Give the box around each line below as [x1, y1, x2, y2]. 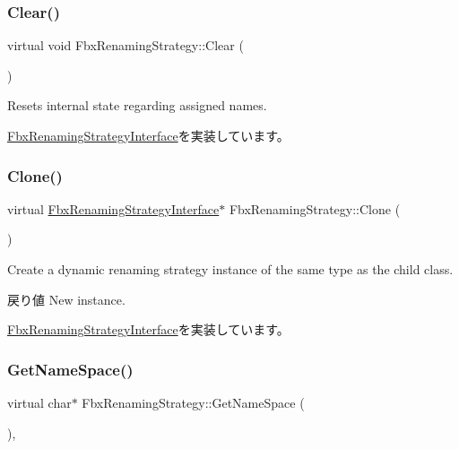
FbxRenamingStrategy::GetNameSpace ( [82, 393, 305, 411]
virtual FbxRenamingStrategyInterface [7, 199, 220, 218]
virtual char [7, 393, 72, 411]
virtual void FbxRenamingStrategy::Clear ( [7, 36, 244, 55]
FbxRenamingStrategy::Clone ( [229, 199, 401, 218]
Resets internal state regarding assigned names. [7, 96, 267, 115]
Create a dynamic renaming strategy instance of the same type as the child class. [7, 260, 454, 278]
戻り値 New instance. [7, 289, 126, 308]
